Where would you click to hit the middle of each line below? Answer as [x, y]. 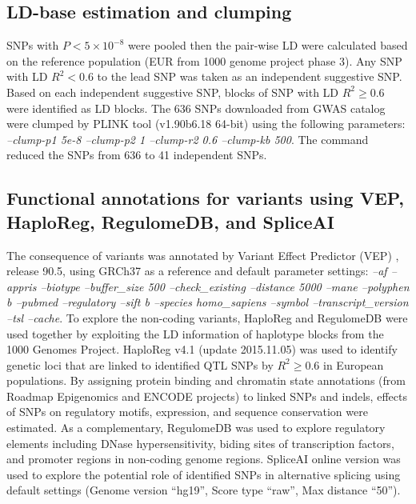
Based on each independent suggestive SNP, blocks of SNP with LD [173, 92]
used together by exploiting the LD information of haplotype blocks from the [195, 333]
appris [22, 286]
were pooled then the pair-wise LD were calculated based [268, 45]
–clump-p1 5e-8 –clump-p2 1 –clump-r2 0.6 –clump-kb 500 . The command [188, 139]
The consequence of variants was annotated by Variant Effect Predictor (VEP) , [203, 255]
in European [354, 364]
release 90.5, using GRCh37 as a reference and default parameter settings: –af [197, 271]
